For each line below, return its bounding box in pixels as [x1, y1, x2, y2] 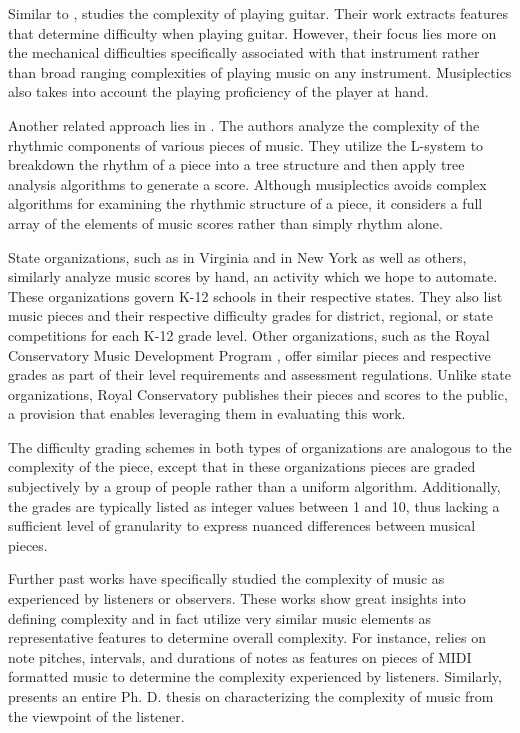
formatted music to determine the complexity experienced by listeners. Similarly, [8, 666, 502, 687]
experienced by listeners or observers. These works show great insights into [8, 588, 466, 609]
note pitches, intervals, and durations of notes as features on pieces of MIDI [8, 646, 472, 667]
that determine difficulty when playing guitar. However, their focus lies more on [8, 22, 497, 43]
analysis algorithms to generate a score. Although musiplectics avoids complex [8, 173, 487, 194]
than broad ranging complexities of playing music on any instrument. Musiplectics [8, 61, 512, 82]
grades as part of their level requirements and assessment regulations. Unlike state [8, 364, 511, 385]
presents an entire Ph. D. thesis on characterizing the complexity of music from [8, 686, 494, 706]
